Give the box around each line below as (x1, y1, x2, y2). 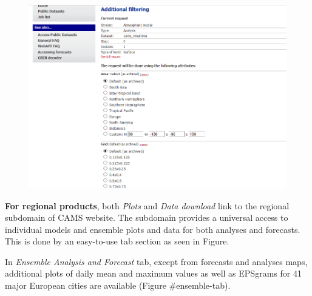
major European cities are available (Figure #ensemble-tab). (5, 279, 231, 292)
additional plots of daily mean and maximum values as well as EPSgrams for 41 (5, 267, 302, 280)
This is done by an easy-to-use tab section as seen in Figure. (5, 235, 229, 247)
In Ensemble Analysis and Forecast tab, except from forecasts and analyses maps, (5, 255, 308, 267)
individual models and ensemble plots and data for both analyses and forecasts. (5, 223, 300, 235)
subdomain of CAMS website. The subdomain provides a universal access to (5, 211, 288, 224)
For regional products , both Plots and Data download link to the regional (5, 199, 290, 212)
